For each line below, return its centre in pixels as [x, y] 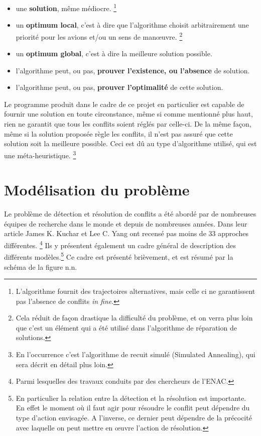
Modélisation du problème [97, 190]
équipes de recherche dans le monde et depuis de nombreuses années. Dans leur [126, 223]
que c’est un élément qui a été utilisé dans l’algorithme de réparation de [126, 327]
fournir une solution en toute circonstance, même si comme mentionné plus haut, [128, 114]
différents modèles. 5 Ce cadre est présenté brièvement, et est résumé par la [119, 256]
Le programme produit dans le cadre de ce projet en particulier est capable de [124, 104]
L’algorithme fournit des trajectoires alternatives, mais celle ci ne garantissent [136, 291]
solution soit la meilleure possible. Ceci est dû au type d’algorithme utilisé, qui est [130, 143]
